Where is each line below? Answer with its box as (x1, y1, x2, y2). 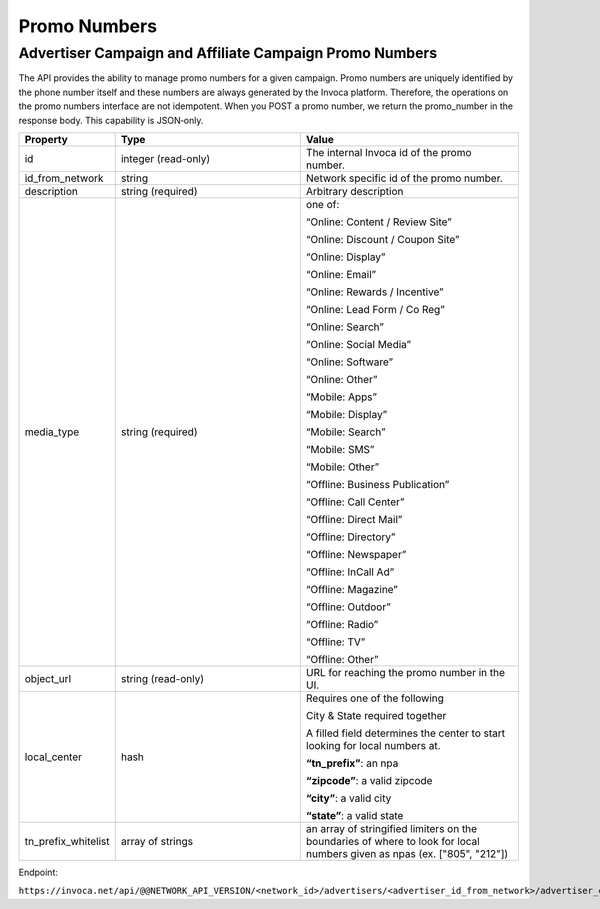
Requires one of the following (305, 691, 445, 705)
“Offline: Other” (305, 652, 379, 666)
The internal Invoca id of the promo (305, 145, 472, 159)
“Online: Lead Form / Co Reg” (305, 302, 445, 316)
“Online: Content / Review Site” (305, 215, 452, 229)
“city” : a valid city (305, 791, 392, 805)
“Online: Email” (305, 267, 377, 281)
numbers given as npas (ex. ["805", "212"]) (305, 846, 509, 860)
